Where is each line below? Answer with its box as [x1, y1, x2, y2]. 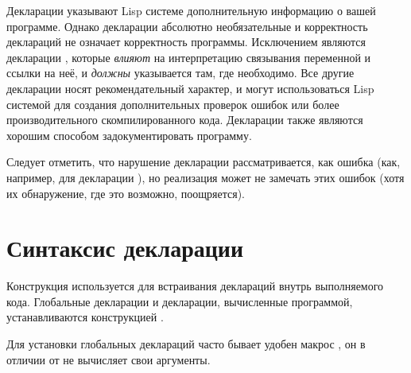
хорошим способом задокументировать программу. [6, 126, 252, 143]
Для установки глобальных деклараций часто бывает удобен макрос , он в [6, 336, 366, 352]
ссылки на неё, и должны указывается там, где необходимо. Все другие [6, 64, 355, 81]
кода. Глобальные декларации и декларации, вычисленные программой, [6, 293, 353, 309]
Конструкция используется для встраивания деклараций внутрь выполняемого [6, 278, 384, 294]
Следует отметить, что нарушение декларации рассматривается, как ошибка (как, [6, 153, 401, 170]
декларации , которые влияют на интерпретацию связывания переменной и [6, 49, 371, 65]
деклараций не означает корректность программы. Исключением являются [6, 33, 366, 50]
